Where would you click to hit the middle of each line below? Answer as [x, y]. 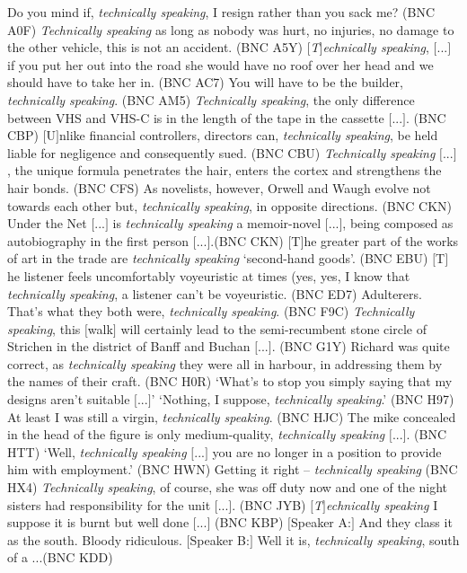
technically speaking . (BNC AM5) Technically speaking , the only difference [211, 99]
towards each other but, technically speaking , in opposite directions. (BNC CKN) [229, 205]
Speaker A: [321, 522]
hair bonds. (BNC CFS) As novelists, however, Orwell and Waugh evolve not [219, 187]
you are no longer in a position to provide [327, 451]
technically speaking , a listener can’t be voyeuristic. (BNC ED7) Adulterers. [215, 293]
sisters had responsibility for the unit [109, 504]
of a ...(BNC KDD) [60, 557]
